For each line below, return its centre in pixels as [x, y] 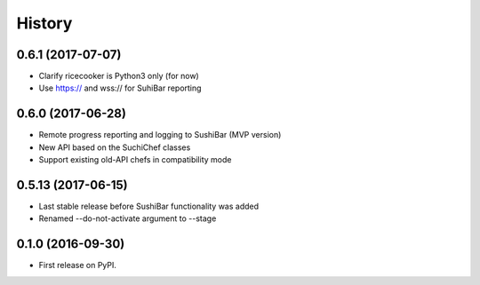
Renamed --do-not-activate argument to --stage [128, 218]
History [44, 23]
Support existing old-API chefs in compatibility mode [135, 160]
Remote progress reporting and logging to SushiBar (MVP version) [160, 135]
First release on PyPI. [78, 265]
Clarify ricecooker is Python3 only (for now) [119, 76]
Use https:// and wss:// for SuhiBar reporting [120, 88]
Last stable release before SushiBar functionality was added [149, 206]
